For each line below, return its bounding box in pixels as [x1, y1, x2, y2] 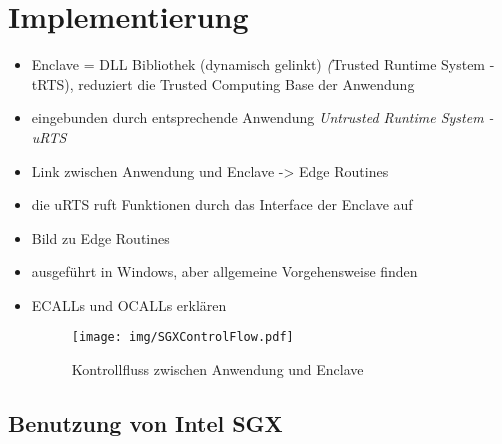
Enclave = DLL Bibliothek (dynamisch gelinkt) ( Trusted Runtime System [31, 54, 486, 75]
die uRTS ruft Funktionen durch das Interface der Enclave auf [31, 194, 413, 215]
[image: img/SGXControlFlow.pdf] [71, 330, 294, 345]
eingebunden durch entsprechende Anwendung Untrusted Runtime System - [31, 107, 494, 128]
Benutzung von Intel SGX [8, 408, 283, 439]
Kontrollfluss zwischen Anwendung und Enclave [71, 359, 364, 380]
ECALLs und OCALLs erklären [31, 294, 227, 315]
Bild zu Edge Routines [31, 227, 170, 248]
